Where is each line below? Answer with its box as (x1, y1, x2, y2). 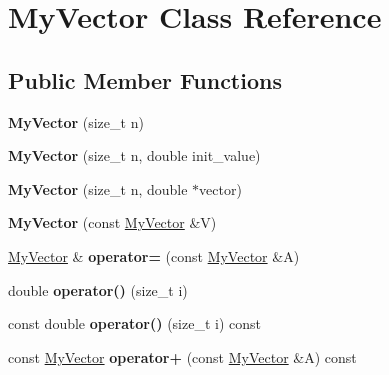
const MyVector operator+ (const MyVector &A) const (8, 346, 357, 367)
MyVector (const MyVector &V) (8, 212, 217, 233)
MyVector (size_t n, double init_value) (8, 145, 261, 166)
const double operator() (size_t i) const (8, 313, 262, 334)
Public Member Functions (8, 64, 282, 95)
